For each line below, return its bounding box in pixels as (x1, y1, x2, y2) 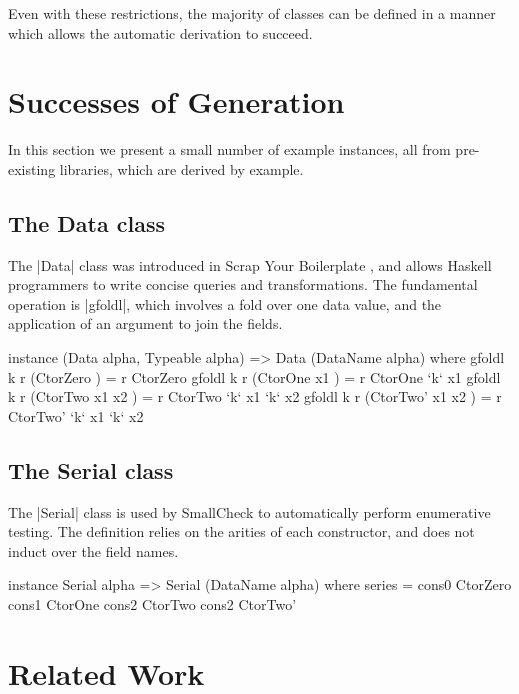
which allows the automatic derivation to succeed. (8, 22, 313, 43)
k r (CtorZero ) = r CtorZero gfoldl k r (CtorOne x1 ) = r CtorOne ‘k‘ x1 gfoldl (8, 366, 501, 387)
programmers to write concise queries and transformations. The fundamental (8, 274, 478, 295)
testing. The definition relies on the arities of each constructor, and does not (8, 521, 475, 542)
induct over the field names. (8, 540, 179, 561)
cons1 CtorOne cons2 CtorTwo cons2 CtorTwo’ (8, 594, 297, 615)
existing (8, 158, 56, 179)
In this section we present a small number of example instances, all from (8, 139, 451, 160)
